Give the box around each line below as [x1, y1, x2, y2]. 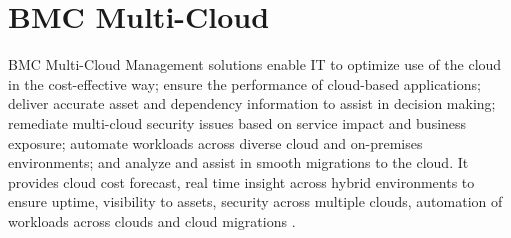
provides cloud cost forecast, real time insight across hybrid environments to [8, 171, 475, 192]
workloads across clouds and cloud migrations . [8, 210, 296, 231]
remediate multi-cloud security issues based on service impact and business [8, 112, 467, 133]
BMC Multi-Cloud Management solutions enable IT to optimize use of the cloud [8, 54, 502, 75]
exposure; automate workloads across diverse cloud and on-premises [8, 132, 423, 153]
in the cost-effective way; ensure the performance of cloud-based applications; [8, 73, 481, 94]
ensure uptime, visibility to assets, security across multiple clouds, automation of [8, 191, 503, 212]
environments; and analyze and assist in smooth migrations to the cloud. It [8, 152, 469, 173]
